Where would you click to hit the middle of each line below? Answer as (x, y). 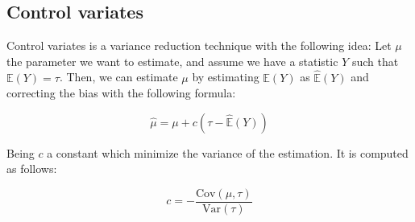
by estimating (226, 77)
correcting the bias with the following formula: (121, 93)
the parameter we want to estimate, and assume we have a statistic (172, 61)
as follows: (32, 169)
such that (375, 61)
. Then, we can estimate (118, 77)
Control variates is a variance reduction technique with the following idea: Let (199, 45)
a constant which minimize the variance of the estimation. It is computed (228, 152)
